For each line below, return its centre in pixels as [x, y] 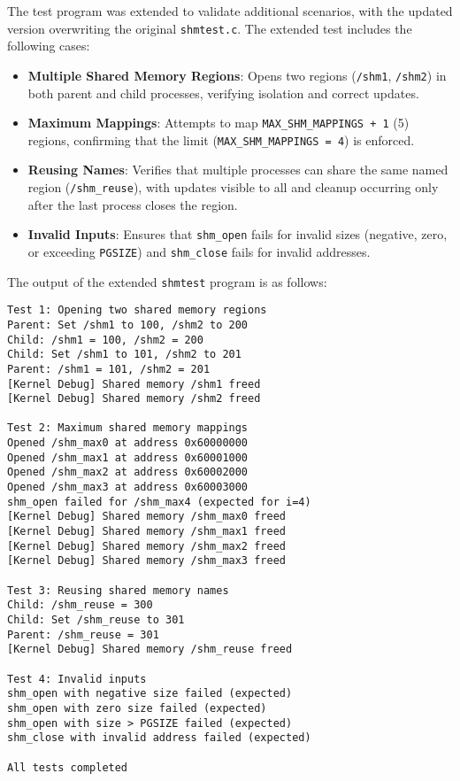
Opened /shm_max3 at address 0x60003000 [128, 487]
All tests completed [68, 767]
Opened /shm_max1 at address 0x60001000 [128, 457]
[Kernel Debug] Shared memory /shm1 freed [134, 384]
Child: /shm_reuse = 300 [80, 605]
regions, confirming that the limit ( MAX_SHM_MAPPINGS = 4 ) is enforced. [221, 139]
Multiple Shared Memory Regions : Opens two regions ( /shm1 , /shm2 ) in [237, 75]
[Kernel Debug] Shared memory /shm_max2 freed [146, 546]
